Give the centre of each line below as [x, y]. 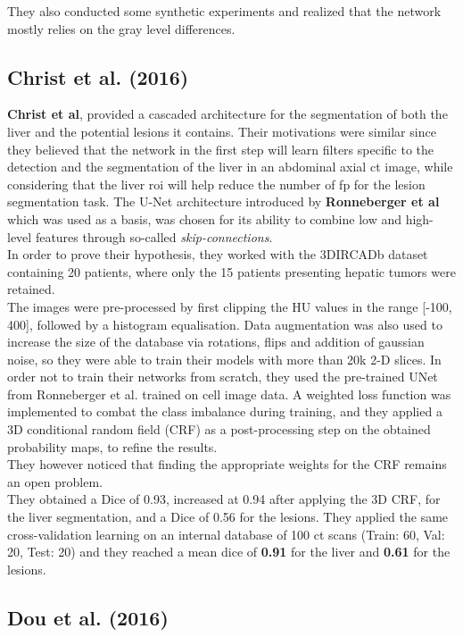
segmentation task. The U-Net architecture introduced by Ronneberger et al [223, 201]
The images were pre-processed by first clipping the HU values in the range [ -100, [230, 306]
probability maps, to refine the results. [112, 446]
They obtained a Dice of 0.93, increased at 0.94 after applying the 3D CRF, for [224, 499]
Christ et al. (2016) [98, 76]
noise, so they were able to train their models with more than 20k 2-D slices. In [224, 359]
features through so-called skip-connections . [154, 236]
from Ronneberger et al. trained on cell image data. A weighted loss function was [229, 394]
